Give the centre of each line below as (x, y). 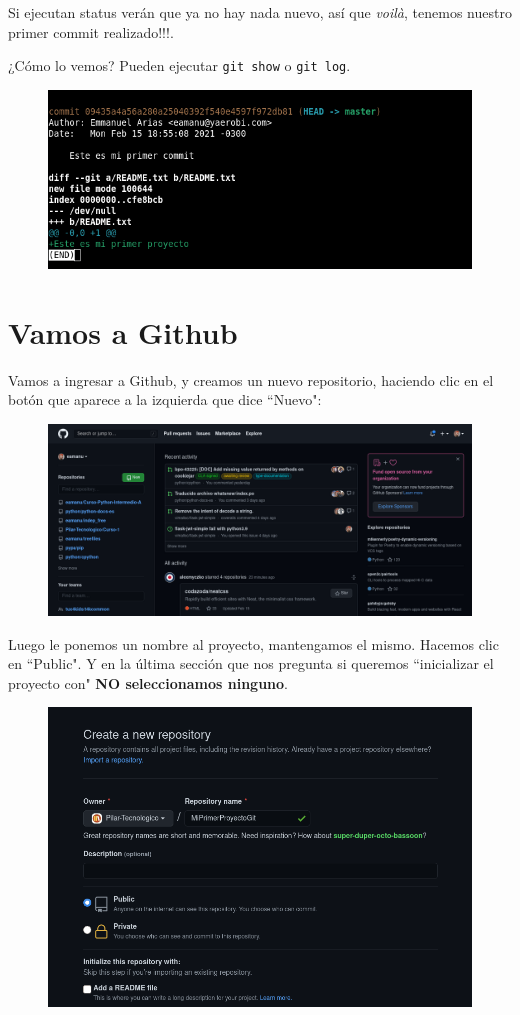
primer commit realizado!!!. (91, 31)
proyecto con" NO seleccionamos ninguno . (148, 682)
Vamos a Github (123, 331)
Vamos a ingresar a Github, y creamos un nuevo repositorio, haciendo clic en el (251, 379)
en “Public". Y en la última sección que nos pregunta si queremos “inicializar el (251, 663)
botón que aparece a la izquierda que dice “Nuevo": (165, 399)
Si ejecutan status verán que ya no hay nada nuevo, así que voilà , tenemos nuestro (260, 12)
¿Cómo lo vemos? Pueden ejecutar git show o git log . (179, 65)
